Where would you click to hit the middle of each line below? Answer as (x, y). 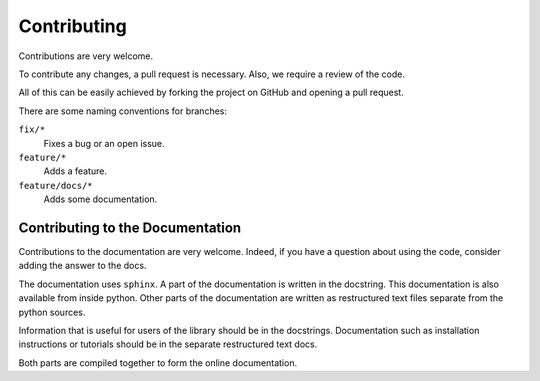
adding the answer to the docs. (82, 266)
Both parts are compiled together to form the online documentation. (158, 362)
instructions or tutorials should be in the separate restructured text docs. (168, 344)
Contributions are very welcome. (86, 56)
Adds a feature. (75, 171)
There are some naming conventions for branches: (123, 111)
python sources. (52, 312)
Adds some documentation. (100, 199)
